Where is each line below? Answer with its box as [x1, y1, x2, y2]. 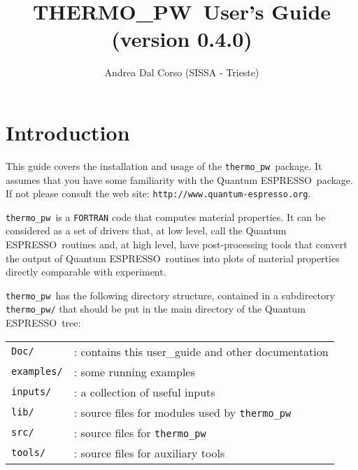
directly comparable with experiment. [6, 264, 166, 279]
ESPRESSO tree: [6, 315, 81, 330]
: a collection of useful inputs [73, 383, 215, 400]
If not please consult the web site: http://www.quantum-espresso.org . [6, 186, 311, 201]
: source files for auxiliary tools [73, 444, 225, 461]
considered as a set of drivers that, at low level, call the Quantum [6, 223, 287, 238]
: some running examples [73, 363, 195, 380]
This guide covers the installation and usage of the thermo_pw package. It [6, 158, 322, 173]
